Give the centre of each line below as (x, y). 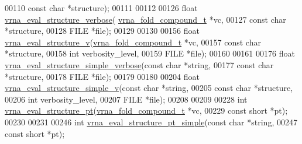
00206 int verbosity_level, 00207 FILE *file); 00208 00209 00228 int (126, 99)
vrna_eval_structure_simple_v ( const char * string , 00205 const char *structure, (149, 88)
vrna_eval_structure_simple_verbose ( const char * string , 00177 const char (139, 64)
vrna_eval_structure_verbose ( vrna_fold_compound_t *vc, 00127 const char (145, 19)
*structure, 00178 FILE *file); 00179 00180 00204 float (102, 76)
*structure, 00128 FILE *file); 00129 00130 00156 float (102, 31)
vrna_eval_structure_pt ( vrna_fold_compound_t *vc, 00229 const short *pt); (146, 110)
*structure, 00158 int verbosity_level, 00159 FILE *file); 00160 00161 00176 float (150, 53)
